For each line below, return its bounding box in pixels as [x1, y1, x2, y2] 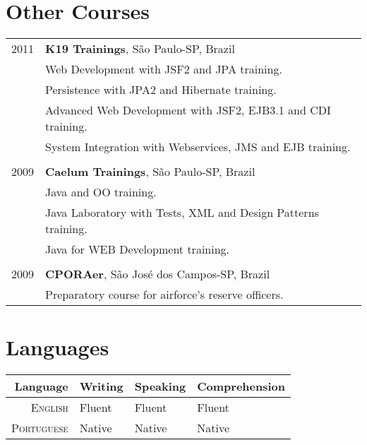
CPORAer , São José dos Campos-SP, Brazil [45, 266, 270, 283]
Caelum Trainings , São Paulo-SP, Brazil [45, 163, 255, 180]
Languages [6, 333, 109, 362]
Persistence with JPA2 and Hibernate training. [45, 81, 277, 98]
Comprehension [197, 378, 285, 395]
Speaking [134, 378, 186, 395]
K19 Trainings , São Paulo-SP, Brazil [45, 40, 235, 57]
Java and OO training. [45, 184, 157, 201]
